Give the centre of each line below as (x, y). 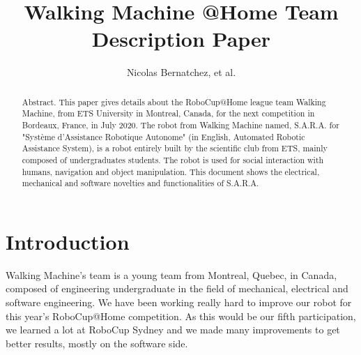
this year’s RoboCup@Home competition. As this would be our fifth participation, (181, 316)
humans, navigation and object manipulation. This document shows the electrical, (171, 171)
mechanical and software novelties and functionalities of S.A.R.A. (140, 183)
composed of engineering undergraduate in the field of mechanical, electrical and (177, 288)
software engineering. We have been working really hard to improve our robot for (179, 302)
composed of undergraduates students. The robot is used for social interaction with (173, 159)
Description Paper (181, 39)
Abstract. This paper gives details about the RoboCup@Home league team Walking (174, 101)
